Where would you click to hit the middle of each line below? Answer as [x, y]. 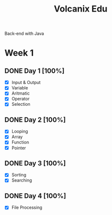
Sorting [19, 175]
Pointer [19, 148]
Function [20, 142]
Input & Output [26, 83]
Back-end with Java [24, 34]
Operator [21, 99]
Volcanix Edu [81, 9]
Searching [22, 180]
